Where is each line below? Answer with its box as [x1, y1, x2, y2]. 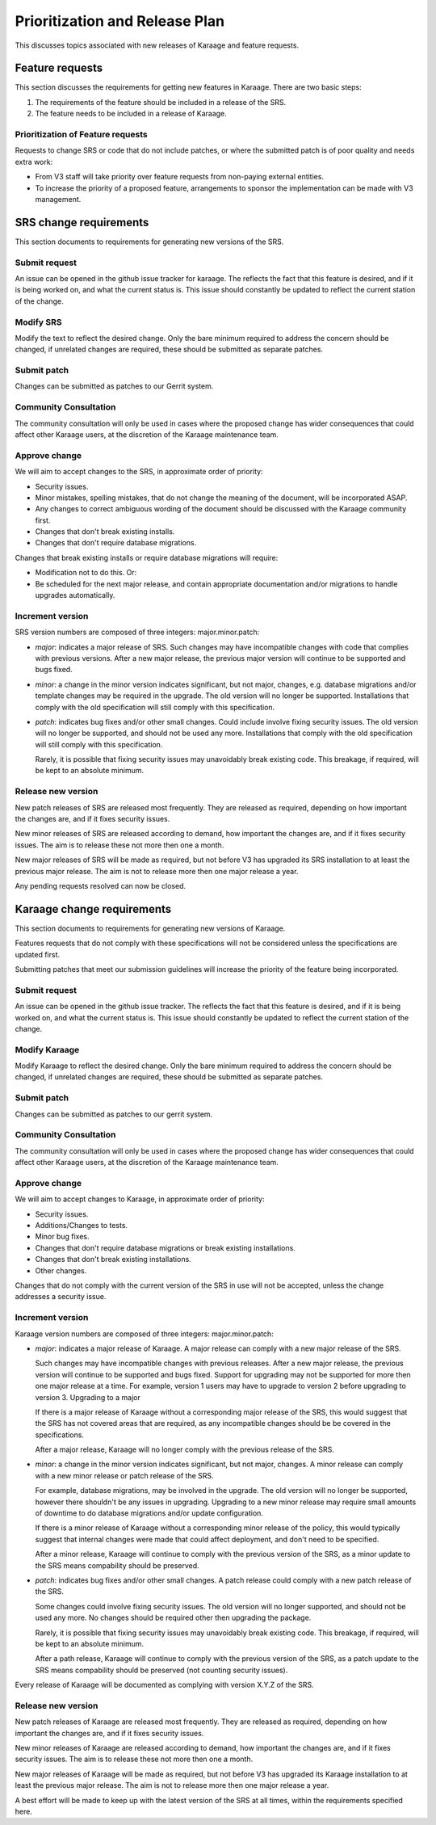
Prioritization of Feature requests [15, 129, 149, 140]
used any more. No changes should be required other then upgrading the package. [35, 1613, 312, 1623]
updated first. [15, 949, 61, 959]
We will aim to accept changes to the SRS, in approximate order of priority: [15, 467, 263, 477]
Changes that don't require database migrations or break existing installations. [35, 1243, 296, 1252]
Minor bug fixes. [35, 1232, 90, 1242]
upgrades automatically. [35, 591, 115, 600]
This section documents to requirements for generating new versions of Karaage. [15, 923, 286, 933]
